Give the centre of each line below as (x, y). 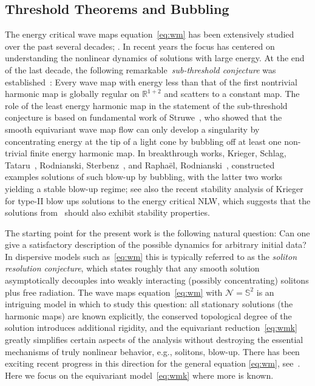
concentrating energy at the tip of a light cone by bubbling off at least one (143, 141)
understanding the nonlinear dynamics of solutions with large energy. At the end (155, 58)
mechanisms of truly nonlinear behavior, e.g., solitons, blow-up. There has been (152, 351)
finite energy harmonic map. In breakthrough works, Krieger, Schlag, (158, 153)
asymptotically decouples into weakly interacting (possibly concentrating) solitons (157, 280)
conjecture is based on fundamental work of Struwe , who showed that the (144, 117)
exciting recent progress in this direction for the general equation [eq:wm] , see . (153, 363)
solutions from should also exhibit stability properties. (107, 212)
